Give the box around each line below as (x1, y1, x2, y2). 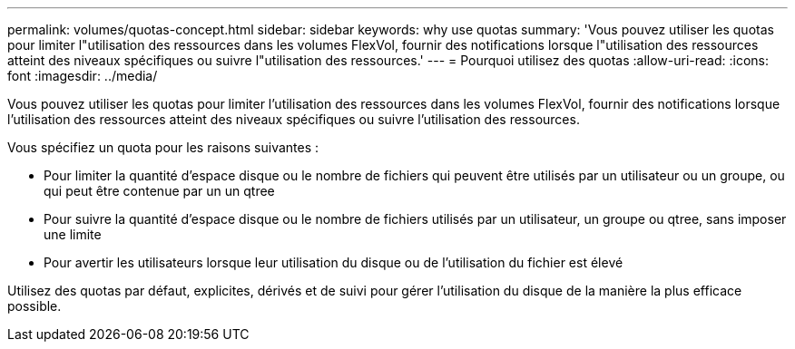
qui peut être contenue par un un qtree (44, 183, 275, 199)
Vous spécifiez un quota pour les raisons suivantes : (7, 140, 319, 155)
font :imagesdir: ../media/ (7, 68, 158, 83)
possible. (7, 298, 62, 314)
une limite (44, 227, 102, 242)
